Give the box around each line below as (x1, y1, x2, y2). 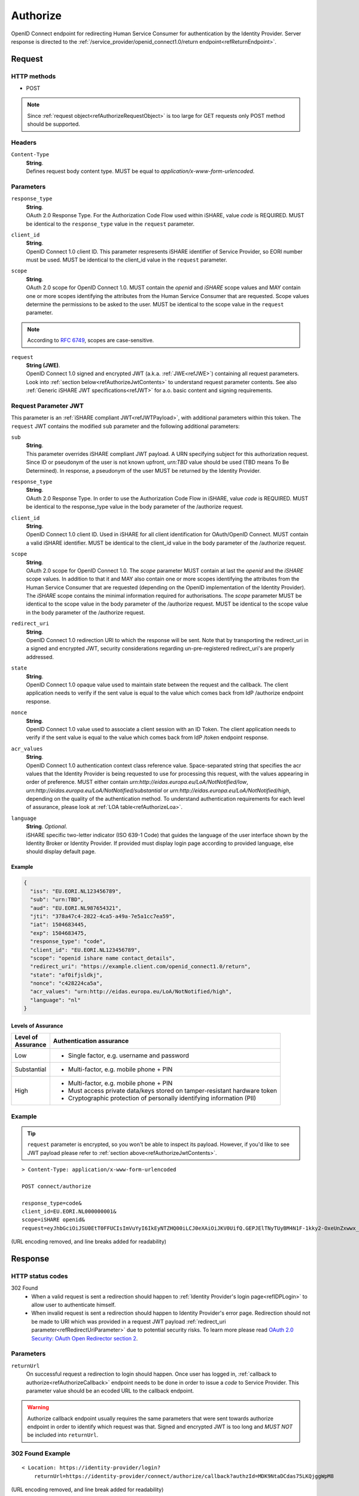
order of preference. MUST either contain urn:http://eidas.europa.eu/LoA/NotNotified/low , (26, 779, 248, 786)
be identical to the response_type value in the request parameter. (26, 220, 194, 227)
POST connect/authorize (22, 1182, 92, 1190)
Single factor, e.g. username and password (68, 1051, 190, 1060)
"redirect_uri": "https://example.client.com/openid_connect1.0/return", (30, 963, 251, 970)
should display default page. (26, 848, 96, 855)
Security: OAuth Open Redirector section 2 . (31, 1334, 138, 1342)
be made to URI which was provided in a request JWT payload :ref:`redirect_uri (31, 1318, 226, 1325)
